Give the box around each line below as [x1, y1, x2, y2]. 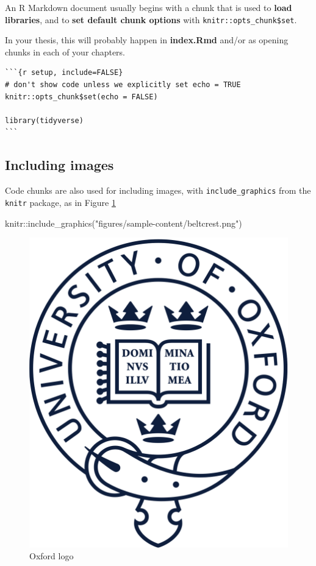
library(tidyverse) [5, 116, 84, 125]
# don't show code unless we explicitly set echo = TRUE [5, 80, 241, 90]
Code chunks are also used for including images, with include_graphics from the [5, 184, 311, 197]
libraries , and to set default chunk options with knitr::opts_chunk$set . [5, 13, 297, 26]
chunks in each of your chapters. [5, 45, 126, 58]
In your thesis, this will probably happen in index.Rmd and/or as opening [5, 34, 289, 46]
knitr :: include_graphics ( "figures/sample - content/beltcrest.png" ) [5, 216, 242, 229]
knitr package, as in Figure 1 [5, 196, 116, 208]
